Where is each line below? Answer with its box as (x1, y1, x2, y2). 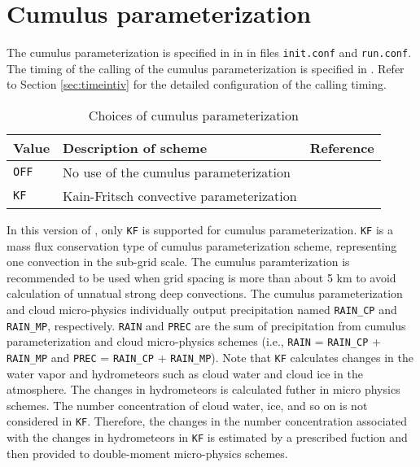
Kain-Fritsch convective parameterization (63, 185, 297, 205)
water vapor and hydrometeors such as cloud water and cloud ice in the (7, 364, 363, 382)
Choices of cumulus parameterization (88, 105, 299, 124)
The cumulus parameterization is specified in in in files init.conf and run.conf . (7, 44, 412, 61)
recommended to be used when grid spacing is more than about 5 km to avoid (7, 268, 396, 286)
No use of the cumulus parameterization (63, 162, 291, 181)
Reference (309, 137, 374, 157)
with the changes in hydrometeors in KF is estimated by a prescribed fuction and (7, 429, 408, 446)
